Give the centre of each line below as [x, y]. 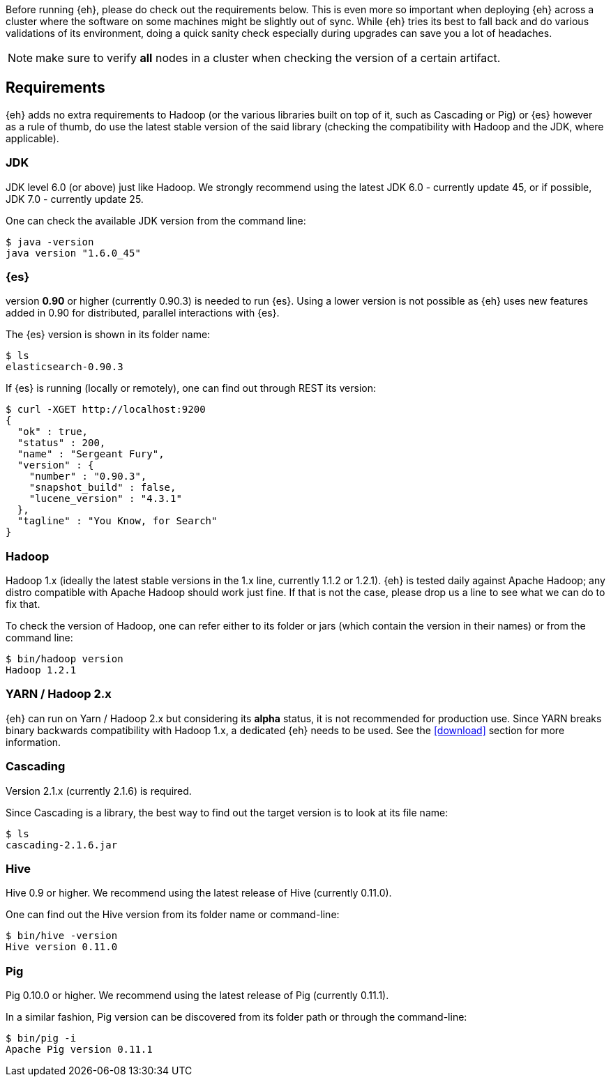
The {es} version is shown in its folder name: [108, 335]
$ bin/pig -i [41, 1038]
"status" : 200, [61, 443]
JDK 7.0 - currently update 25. [75, 199]
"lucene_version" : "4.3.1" [105, 499]
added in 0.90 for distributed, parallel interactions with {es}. [143, 313]
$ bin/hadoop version [65, 659]
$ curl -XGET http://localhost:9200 [106, 410]
